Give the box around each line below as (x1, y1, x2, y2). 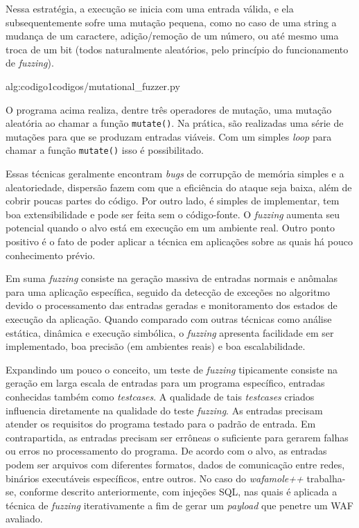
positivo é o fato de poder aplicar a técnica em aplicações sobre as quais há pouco (6, 234, 353, 249)
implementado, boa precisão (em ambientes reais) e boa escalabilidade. (6, 339, 306, 353)
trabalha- (306, 470, 346, 485)
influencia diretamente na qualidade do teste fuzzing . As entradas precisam (6, 403, 323, 417)
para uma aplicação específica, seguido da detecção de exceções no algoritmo (6, 284, 331, 299)
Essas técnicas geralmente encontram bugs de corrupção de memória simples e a (6, 166, 344, 181)
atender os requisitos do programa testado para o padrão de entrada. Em (6, 416, 316, 431)
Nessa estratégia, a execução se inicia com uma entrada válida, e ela (6, 1, 294, 15)
